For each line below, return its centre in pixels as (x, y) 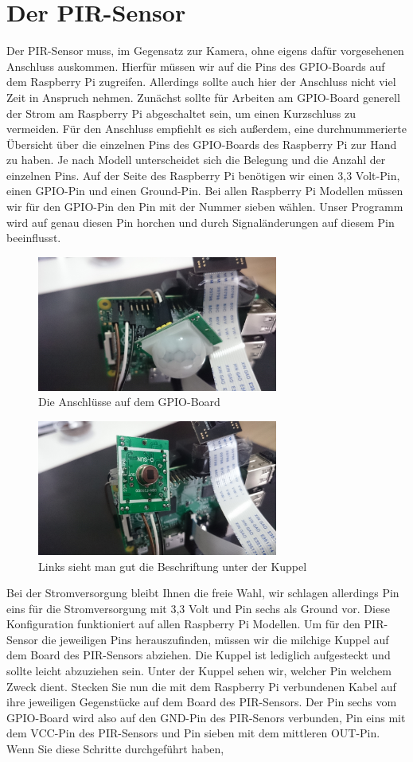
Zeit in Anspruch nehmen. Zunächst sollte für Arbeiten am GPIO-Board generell (203, 97)
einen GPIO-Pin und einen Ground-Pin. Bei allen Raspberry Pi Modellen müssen (205, 191)
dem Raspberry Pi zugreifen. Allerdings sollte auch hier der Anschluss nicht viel (201, 82)
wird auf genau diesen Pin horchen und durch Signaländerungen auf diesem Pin (201, 222)
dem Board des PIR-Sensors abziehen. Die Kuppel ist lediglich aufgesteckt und (199, 655)
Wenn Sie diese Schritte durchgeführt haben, (115, 749)
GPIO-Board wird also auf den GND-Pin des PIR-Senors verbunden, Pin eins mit (206, 717)
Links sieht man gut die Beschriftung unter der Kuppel (173, 566)
